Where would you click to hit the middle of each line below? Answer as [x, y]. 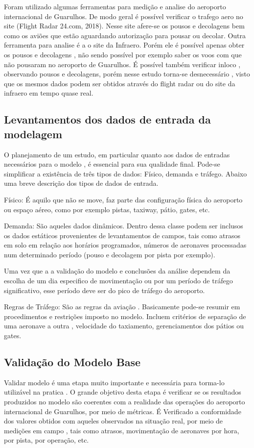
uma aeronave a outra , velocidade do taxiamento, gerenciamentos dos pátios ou [124, 326]
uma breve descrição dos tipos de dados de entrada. [81, 183]
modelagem [33, 134]
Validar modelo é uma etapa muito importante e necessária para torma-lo [114, 382]
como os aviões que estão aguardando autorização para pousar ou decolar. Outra [125, 35]
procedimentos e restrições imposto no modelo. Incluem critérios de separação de [125, 316]
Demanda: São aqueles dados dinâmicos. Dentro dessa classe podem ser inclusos [124, 226]
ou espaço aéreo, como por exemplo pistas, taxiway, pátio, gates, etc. [107, 209]
